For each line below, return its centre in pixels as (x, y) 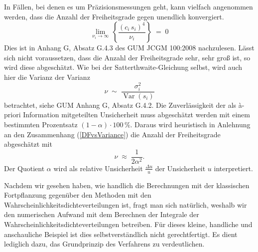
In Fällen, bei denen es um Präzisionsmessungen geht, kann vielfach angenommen (129, 6)
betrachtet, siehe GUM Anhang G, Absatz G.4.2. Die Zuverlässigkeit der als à (123, 105)
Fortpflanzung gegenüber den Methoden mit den (78, 195)
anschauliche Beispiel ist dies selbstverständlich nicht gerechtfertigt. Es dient (121, 234)
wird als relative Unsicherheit (98, 168)
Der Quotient (24, 168)
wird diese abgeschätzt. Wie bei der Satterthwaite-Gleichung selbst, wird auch (123, 67)
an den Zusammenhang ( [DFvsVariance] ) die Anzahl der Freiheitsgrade (112, 134)
